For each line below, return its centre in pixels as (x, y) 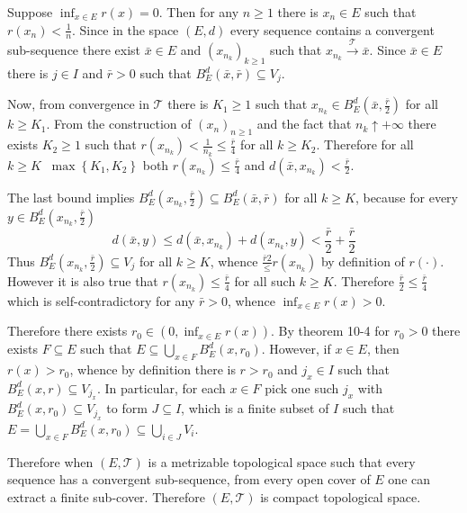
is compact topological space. (341, 496)
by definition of (363, 261)
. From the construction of (119, 124)
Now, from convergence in (78, 104)
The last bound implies (71, 197)
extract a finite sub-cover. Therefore (106, 496)
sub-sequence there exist (74, 50)
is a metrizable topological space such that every (282, 461)
